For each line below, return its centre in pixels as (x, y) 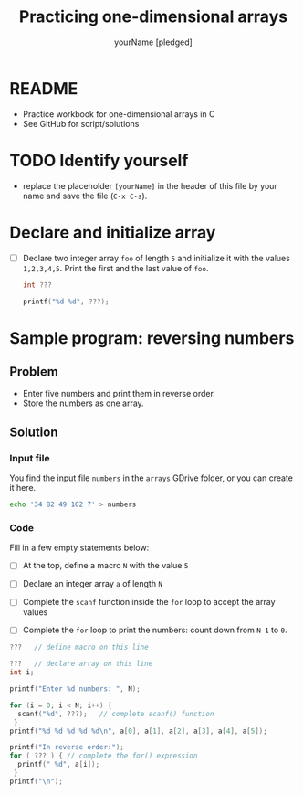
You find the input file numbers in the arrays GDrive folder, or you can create (151, 478)
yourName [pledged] (153, 42)
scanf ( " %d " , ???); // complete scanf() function (116, 714)
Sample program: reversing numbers (152, 338)
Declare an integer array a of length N (92, 584)
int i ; (22, 673)
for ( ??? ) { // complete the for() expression (104, 756)
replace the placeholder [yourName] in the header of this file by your (150, 185)
